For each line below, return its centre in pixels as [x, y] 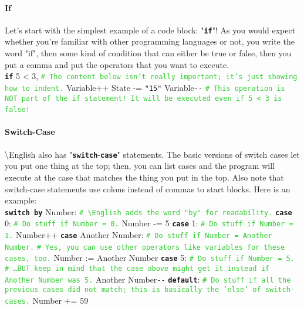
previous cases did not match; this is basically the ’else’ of [133, 290]
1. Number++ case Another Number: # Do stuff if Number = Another [139, 235]
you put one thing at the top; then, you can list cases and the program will [140, 166]
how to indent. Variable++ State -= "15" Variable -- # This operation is [145, 87]
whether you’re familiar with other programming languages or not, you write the [150, 41]
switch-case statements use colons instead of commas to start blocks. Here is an [148, 189]
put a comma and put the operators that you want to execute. [117, 64]
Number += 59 [60, 300]
